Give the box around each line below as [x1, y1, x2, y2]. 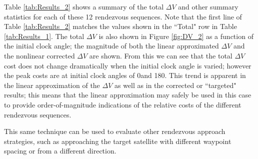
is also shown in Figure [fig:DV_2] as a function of [98, 30, 253, 41]
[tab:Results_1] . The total [4, 30, 84, 41]
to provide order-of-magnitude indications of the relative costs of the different [4, 99, 241, 109]
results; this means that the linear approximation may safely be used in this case [4, 89, 251, 100]
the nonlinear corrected [4, 50, 75, 60]
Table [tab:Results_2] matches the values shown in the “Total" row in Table [4, 21, 237, 31]
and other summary [178, 1, 238, 11]
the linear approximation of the [4, 79, 100, 90]
